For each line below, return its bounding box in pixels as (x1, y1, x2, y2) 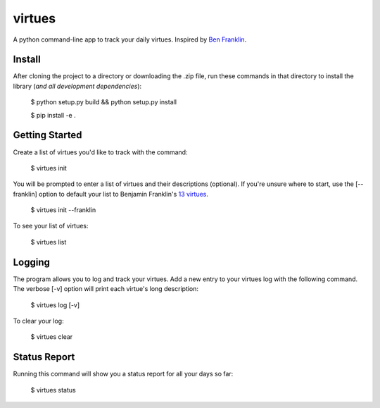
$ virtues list (30, 237, 67, 246)
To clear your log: (13, 316, 64, 325)
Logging (13, 256, 51, 268)
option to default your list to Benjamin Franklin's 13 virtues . (39, 190, 209, 198)
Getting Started (13, 129, 82, 141)
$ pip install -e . (30, 111, 77, 119)
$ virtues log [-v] (30, 300, 80, 309)
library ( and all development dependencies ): (13, 82, 142, 90)
